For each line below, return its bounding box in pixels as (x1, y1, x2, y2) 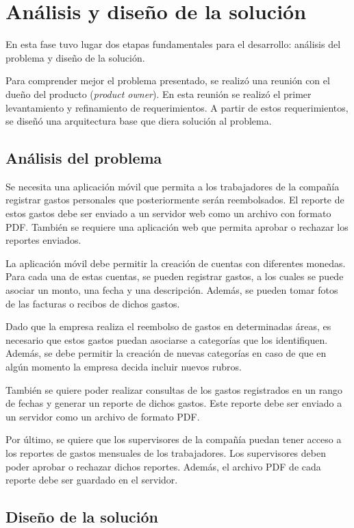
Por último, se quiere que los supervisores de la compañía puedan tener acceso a (5, 432, 342, 447)
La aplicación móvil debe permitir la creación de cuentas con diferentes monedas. (5, 255, 346, 270)
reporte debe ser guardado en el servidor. (5, 473, 178, 487)
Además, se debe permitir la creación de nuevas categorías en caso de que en (5, 346, 327, 360)
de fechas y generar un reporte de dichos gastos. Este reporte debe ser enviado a (5, 396, 342, 410)
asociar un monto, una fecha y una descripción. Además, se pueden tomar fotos (5, 283, 338, 297)
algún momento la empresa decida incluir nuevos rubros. (5, 360, 242, 374)
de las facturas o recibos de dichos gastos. (5, 296, 180, 310)
